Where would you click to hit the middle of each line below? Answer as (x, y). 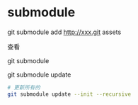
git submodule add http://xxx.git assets (64, 32)
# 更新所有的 (24, 87)
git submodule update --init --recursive (69, 94)
